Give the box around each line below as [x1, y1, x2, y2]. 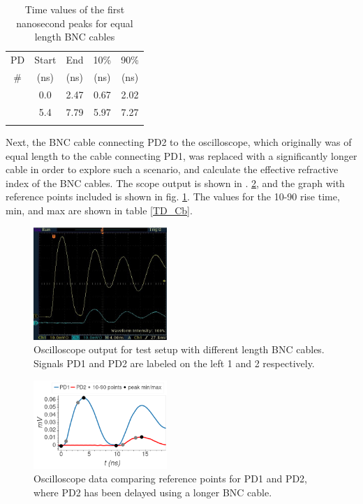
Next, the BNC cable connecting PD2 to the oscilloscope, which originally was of [6, 134, 352, 149]
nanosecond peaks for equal [16, 15, 133, 30]
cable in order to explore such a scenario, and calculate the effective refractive [6, 162, 339, 177]
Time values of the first [24, 2, 125, 16]
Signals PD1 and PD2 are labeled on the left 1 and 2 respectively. [34, 356, 315, 371]
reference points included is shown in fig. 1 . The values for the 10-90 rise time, [6, 189, 340, 204]
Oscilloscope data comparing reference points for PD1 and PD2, [34, 471, 308, 486]
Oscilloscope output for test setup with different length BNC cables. [34, 342, 325, 357]
